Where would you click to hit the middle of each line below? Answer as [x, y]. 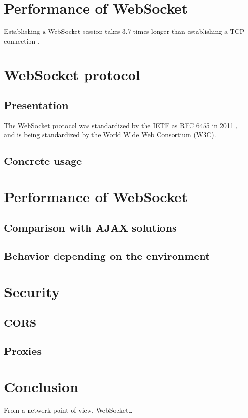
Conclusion [41, 386]
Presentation [36, 105]
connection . [22, 40]
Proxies [23, 351]
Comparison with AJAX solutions [90, 227]
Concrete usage [43, 161]
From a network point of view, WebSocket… [68, 410]
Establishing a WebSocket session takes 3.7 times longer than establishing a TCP [124, 31]
